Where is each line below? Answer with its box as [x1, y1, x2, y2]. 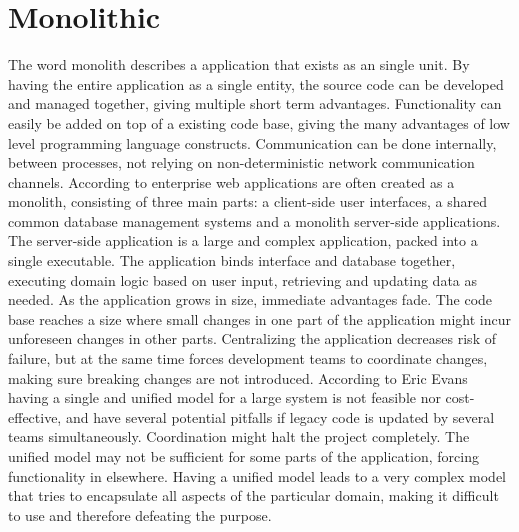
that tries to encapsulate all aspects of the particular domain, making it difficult [8, 485, 499, 506]
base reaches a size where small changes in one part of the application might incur [8, 308, 511, 329]
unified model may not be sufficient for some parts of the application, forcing [8, 446, 479, 466]
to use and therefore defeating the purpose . [8, 504, 272, 525]
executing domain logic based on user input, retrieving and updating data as [8, 269, 478, 290]
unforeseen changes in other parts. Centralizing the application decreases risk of [8, 328, 496, 349]
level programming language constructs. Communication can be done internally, [8, 132, 497, 153]
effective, [8, 406, 62, 427]
